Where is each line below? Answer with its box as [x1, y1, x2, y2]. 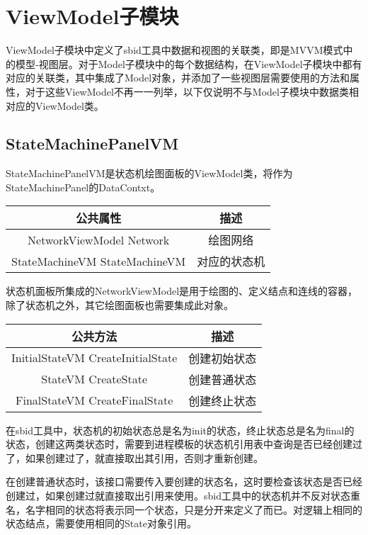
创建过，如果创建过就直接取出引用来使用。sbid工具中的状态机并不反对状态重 [6, 488, 360, 503]
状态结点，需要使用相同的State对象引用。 [6, 516, 197, 531]
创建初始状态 [188, 349, 257, 366]
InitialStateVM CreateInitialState [11, 349, 178, 366]
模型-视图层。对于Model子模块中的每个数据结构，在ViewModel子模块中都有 [15, 56, 362, 71]
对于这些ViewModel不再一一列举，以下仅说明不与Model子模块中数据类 [25, 84, 349, 98]
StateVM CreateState [41, 371, 148, 388]
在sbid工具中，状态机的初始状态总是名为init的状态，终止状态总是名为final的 [6, 422, 355, 437]
